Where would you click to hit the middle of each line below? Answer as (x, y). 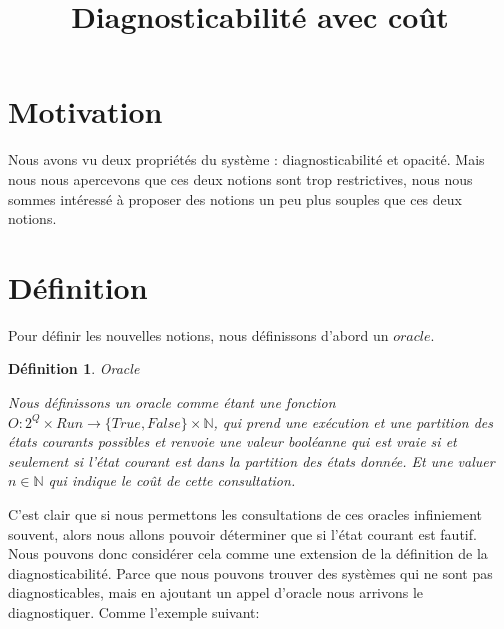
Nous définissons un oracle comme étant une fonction (172, 402)
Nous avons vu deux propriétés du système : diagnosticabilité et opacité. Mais (246, 159)
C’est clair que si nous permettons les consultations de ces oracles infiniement (245, 513)
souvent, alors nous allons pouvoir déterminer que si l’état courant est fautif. (242, 533)
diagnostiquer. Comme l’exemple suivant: (134, 611)
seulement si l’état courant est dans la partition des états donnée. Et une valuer (251, 460)
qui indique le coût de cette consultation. (172, 480)
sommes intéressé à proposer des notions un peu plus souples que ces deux (235, 198)
